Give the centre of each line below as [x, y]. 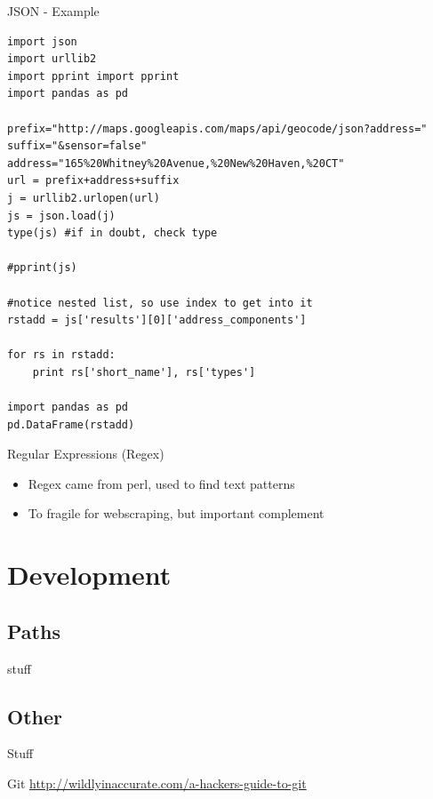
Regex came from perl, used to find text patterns [161, 483]
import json [42, 41]
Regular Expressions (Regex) [86, 454]
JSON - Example [53, 11]
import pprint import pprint [93, 76]
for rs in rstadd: [61, 355]
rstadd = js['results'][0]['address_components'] [157, 320]
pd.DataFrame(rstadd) [71, 424]
